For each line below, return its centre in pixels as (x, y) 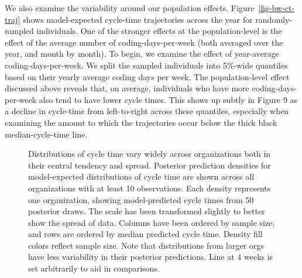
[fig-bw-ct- (277, 8)
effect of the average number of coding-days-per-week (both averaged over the (144, 42)
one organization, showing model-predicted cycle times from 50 (141, 199)
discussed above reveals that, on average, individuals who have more (127, 88)
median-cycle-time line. (46, 134)
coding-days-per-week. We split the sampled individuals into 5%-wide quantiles (146, 65)
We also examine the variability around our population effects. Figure (130, 8)
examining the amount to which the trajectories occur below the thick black (141, 122)
